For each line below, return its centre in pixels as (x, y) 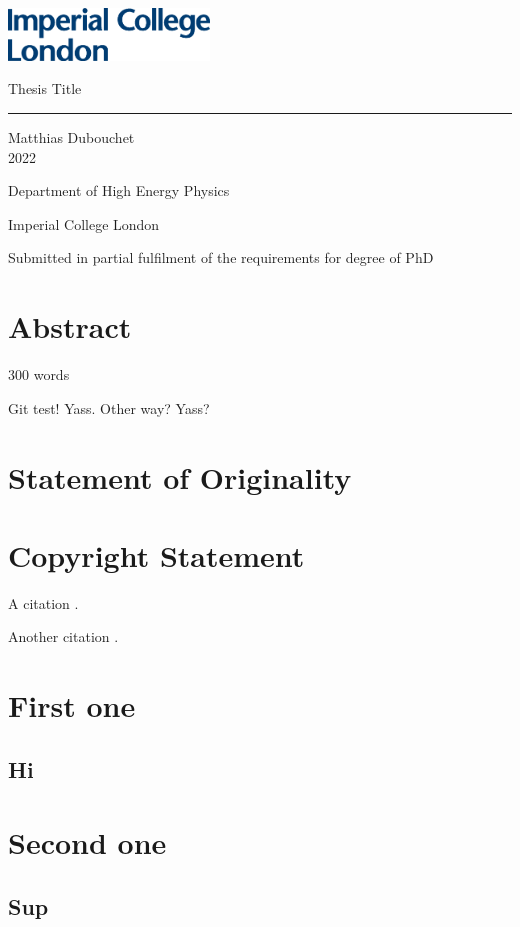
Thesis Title (45, 88)
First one (72, 705)
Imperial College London (84, 223)
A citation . (43, 602)
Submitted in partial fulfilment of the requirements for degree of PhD (221, 257)
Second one (87, 842)
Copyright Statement (156, 554)
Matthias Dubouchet (71, 137)
